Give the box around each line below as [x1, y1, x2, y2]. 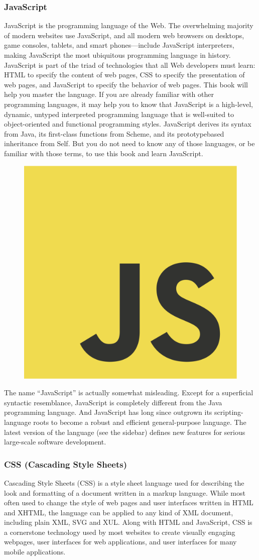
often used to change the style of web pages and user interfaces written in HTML [4, 497, 253, 508]
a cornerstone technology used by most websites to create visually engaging [4, 526, 235, 537]
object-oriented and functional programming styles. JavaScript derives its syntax [4, 119, 251, 129]
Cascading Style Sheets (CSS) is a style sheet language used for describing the [4, 477, 244, 488]
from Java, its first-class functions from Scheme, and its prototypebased [4, 128, 224, 139]
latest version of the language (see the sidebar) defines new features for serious [4, 426, 245, 437]
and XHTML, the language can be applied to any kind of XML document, [4, 507, 233, 517]
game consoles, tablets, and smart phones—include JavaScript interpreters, [4, 40, 234, 50]
